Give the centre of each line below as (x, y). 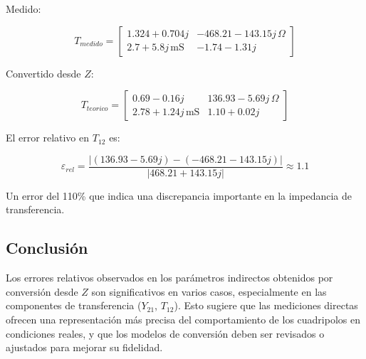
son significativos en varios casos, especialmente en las (209, 291)
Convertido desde (43, 73)
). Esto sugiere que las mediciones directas (266, 305)
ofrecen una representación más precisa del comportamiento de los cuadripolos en (183, 320)
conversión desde (42, 291)
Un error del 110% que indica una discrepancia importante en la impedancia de (179, 195)
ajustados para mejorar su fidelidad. (84, 347)
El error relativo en (48, 138)
